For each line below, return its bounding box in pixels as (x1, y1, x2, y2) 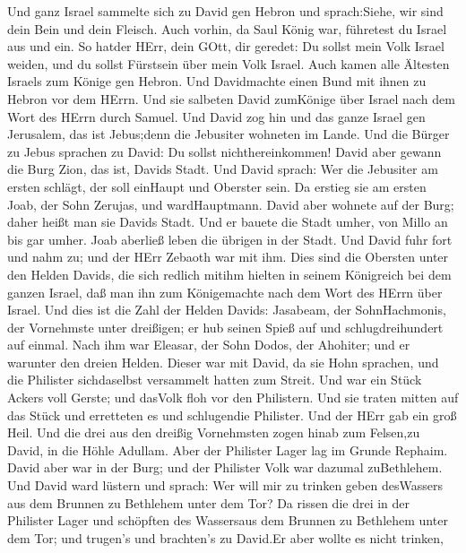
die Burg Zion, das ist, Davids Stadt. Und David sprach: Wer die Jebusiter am (7, 160, 438, 178)
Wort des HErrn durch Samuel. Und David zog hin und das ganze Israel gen (7, 107, 426, 125)
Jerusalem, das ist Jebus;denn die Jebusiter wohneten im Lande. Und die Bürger (7, 125, 450, 143)
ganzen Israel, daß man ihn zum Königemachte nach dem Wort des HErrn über (7, 282, 443, 301)
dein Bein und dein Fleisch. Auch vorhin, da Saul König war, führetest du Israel (7, 19, 447, 38)
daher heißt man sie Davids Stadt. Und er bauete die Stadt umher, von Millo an (7, 212, 448, 231)
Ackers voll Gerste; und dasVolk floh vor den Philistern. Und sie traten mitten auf (7, 388, 459, 407)
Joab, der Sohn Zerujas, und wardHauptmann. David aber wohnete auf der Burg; (7, 194, 454, 213)
